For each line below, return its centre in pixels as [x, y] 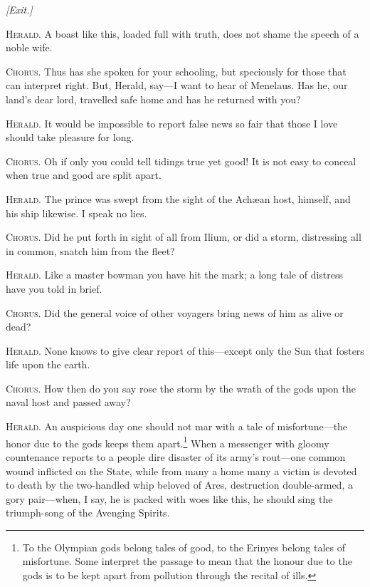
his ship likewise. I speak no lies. [76, 213]
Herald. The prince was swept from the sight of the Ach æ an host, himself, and [178, 198]
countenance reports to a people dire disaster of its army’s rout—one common [176, 456]
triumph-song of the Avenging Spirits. [88, 513]
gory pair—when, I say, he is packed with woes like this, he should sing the [169, 498]
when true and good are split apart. [84, 175]
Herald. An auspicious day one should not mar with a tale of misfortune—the [177, 426]
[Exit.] [19, 9]
